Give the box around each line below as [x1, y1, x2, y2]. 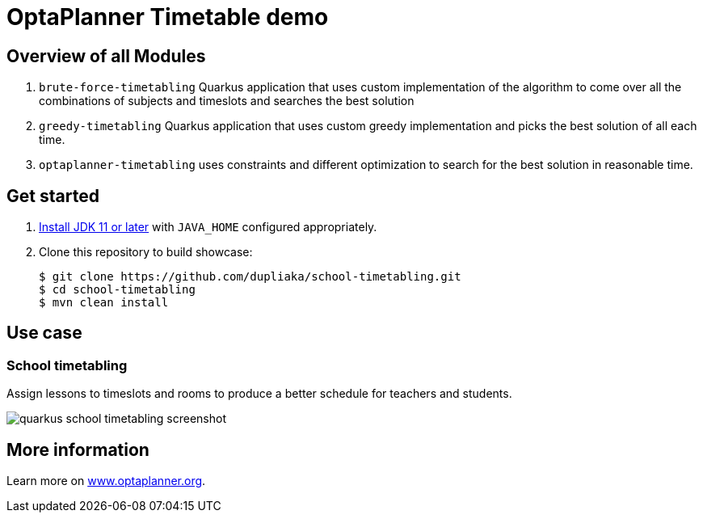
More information [6, 439, 149, 460]
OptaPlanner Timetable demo [6, 3, 329, 31]
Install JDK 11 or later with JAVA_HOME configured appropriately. [39, 220, 377, 234]
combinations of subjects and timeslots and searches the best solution [39, 94, 415, 108]
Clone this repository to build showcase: [39, 245, 253, 259]
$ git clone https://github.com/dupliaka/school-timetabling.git [39, 270, 461, 284]
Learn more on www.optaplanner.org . [6, 474, 206, 488]
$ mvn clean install [39, 296, 169, 310]
